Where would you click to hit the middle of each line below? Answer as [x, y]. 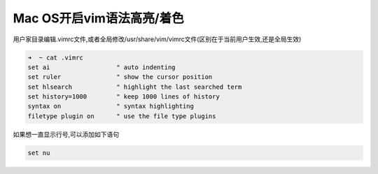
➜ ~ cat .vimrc [56, 57]
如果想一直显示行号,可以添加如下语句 [66, 134]
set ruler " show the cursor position [120, 77]
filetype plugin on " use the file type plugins [122, 116]
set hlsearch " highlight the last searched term [135, 87]
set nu [39, 153]
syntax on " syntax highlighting [111, 106]
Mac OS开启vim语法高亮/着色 [99, 18]
